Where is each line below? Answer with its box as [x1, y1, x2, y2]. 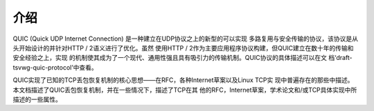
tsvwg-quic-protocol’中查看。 [12, 63, 98, 72]
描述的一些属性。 [12, 95, 62, 103]
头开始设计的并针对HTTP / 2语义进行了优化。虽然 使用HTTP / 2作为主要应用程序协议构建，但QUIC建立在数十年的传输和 [12, 43, 354, 52]
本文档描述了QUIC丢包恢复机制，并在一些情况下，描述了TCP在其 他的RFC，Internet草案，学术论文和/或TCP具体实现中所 [12, 85, 357, 94]
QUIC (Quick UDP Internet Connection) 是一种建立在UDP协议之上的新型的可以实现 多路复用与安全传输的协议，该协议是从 [12, 34, 359, 43]
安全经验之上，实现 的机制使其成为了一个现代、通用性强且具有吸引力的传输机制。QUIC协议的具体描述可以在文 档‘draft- [12, 54, 353, 62]
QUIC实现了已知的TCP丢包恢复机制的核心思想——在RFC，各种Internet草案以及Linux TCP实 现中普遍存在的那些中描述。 [12, 76, 354, 84]
